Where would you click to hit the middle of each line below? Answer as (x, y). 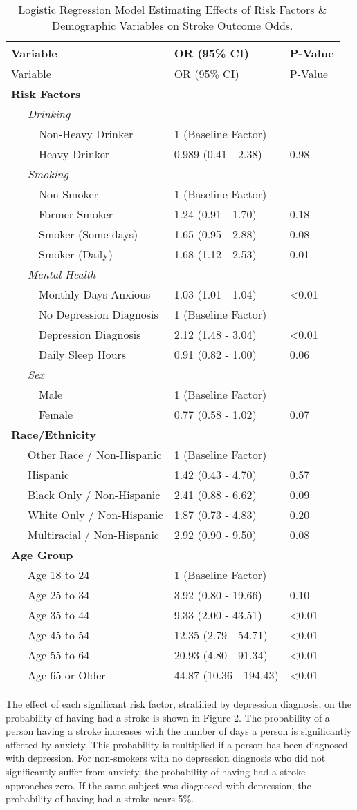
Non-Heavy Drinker (86, 134)
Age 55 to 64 (59, 655)
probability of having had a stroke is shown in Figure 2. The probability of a (168, 717)
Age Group (42, 555)
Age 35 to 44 (59, 615)
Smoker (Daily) (76, 254)
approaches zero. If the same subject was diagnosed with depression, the (158, 785)
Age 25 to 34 (59, 595)
